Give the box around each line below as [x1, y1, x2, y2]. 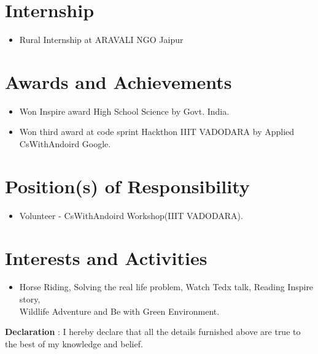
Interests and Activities [5, 245, 207, 270]
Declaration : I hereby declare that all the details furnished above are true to [5, 325, 301, 338]
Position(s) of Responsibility [5, 173, 250, 198]
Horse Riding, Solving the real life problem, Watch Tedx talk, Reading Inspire [19, 280, 314, 293]
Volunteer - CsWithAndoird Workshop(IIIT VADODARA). [19, 209, 243, 221]
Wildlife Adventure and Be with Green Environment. [19, 304, 220, 317]
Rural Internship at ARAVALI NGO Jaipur [19, 33, 184, 46]
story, [19, 293, 41, 306]
